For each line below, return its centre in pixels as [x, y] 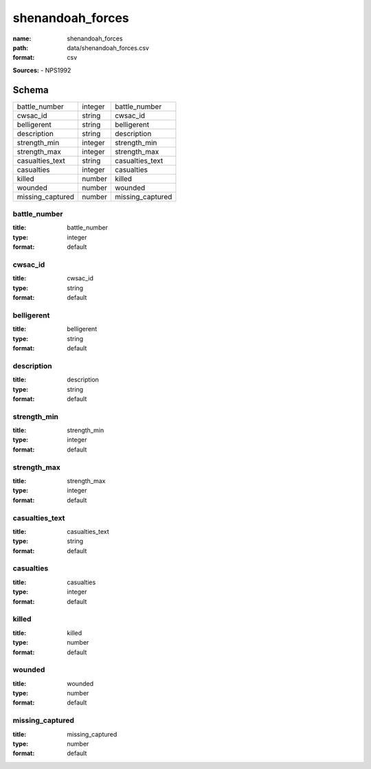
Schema [31, 90]
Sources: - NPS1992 [42, 70]
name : [22, 38]
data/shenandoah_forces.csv [108, 47]
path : [21, 47]
